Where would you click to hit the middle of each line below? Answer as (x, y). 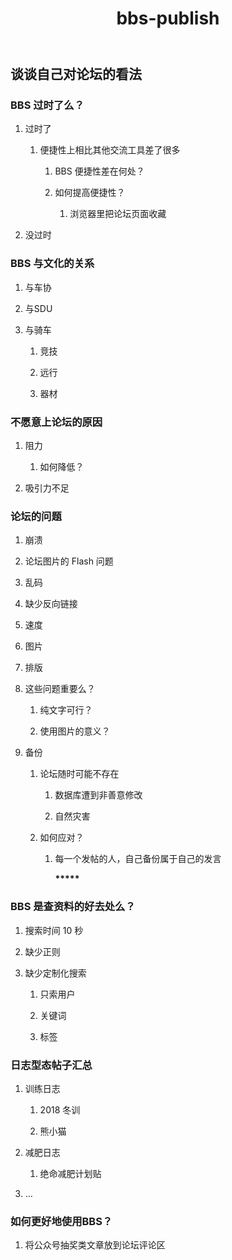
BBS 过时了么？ (47, 105)
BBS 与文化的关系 (52, 264)
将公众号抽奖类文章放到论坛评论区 (95, 1245)
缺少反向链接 (51, 604)
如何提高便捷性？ (90, 193)
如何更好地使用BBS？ (61, 1221)
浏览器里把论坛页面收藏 (118, 214)
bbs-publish (168, 18)
